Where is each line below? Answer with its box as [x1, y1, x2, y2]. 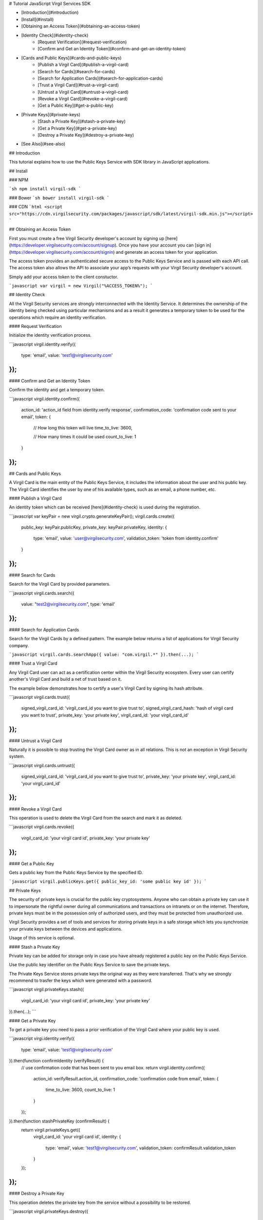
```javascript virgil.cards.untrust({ [9, 762, 75, 768]
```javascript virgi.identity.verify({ [9, 1036, 75, 1041]
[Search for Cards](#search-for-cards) [38, 68, 115, 74]
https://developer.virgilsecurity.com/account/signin [10, 249, 113, 255]
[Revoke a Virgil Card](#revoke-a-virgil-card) [38, 96, 128, 102]
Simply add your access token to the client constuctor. [9, 274, 118, 280]
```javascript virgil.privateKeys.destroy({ [9, 1208, 89, 1215]
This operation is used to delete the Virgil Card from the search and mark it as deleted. [9, 815, 183, 821]
